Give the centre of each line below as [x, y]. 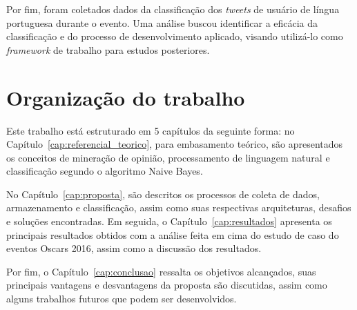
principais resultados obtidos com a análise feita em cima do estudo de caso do [173, 234]
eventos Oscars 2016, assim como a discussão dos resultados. [134, 248]
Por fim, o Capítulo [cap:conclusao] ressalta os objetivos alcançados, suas [161, 271]
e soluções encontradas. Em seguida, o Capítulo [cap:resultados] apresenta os [169, 221]
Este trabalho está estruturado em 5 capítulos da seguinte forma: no [151, 130]
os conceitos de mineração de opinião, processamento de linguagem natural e [168, 157]
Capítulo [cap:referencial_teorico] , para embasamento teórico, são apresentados [175, 144]
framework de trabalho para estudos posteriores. [108, 49]
